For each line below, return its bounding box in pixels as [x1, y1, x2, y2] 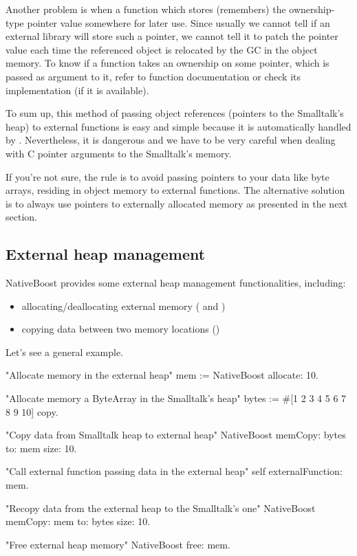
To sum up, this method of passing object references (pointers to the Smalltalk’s [6, 106, 344, 120]
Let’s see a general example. [6, 344, 124, 359]
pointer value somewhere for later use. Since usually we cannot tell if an [27, 15, 330, 30]
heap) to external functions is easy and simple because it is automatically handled [6, 119, 351, 133]
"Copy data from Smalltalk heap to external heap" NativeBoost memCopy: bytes [6, 427, 346, 442]
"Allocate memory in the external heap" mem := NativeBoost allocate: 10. [6, 368, 318, 382]
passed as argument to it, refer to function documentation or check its [6, 69, 301, 83]
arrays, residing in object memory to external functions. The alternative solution [6, 183, 345, 197]
